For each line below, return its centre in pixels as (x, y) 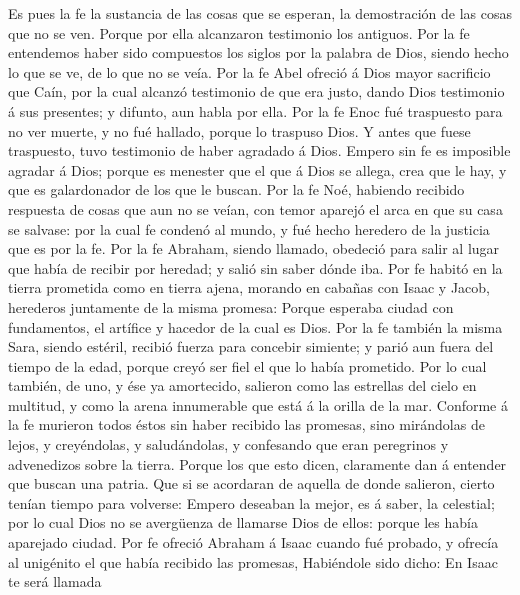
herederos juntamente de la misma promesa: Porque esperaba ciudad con (231, 306)
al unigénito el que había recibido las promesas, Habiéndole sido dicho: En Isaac (253, 561)
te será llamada (55, 581)
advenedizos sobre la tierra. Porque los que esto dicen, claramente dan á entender (257, 463)
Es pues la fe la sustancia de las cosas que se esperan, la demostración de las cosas (260, 13)
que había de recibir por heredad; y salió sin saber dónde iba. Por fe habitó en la (255, 267)
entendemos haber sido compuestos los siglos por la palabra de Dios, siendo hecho (258, 52)
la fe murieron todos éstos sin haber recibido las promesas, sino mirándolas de (246, 424)
